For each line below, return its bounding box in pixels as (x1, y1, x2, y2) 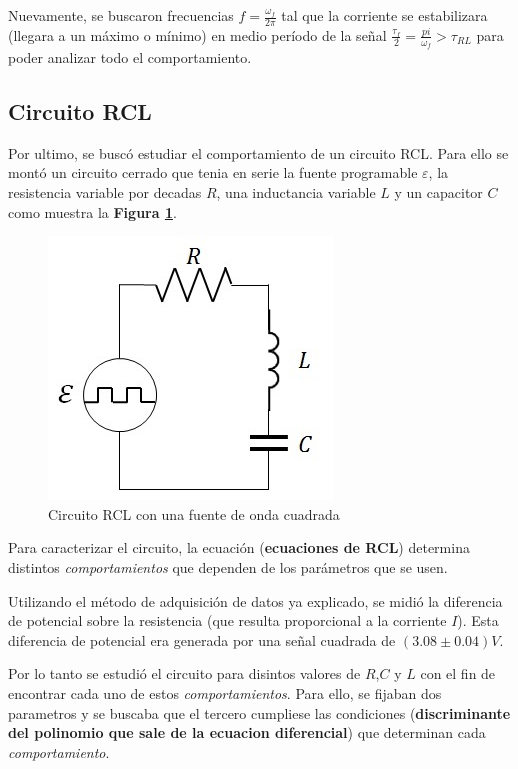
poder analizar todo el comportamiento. (8, 47, 252, 68)
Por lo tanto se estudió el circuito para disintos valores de (8, 663, 361, 684)
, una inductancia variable (216, 182, 376, 203)
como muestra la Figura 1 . (8, 201, 177, 222)
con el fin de (420, 663, 496, 684)
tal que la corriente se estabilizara (281, 5, 488, 25)
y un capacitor (394, 182, 483, 203)
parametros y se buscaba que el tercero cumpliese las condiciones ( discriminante (8, 702, 511, 723)
